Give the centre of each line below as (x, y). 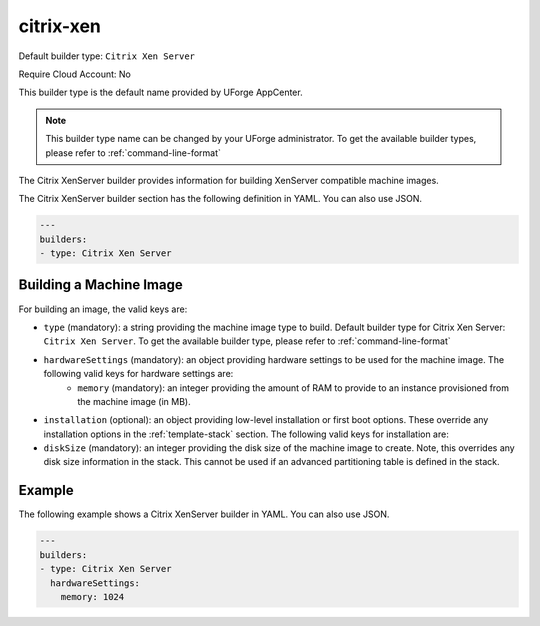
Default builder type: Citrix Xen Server (106, 56)
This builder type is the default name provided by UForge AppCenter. (161, 92)
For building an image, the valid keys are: (103, 309)
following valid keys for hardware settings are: (138, 374)
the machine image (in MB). (134, 401)
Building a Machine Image (101, 285)
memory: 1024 (92, 596)
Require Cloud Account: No (75, 74)
